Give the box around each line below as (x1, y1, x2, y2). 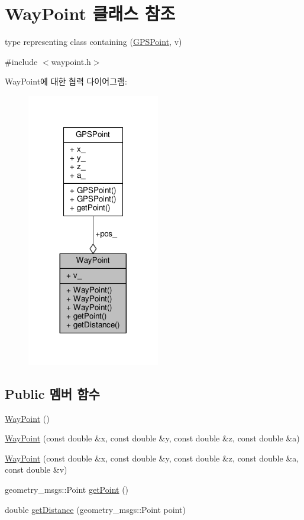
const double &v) (5, 463, 67, 476)
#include (5, 55, 38, 67)
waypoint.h (51, 55, 91, 67)
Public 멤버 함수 (5, 384, 100, 402)
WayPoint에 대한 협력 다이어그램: (5, 75, 127, 87)
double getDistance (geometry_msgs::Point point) (5, 503, 186, 515)
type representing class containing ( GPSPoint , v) (5, 35, 182, 48)
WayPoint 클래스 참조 (5, 1, 176, 25)
